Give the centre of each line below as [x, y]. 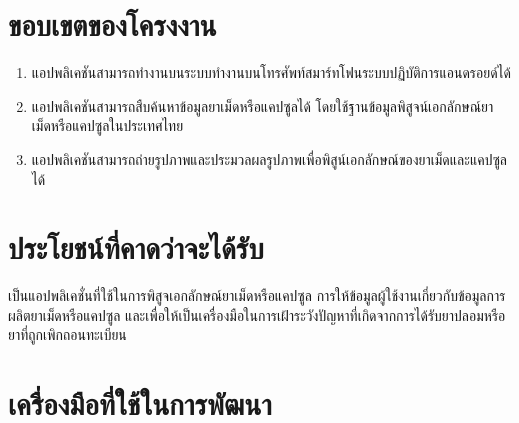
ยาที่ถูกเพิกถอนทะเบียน [67, 334]
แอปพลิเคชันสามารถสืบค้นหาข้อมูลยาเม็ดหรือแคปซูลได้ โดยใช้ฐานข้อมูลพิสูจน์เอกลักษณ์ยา [262, 105]
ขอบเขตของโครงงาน [112, 24]
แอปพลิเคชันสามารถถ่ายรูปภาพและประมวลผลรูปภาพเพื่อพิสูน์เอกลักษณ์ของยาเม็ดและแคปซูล [269, 158]
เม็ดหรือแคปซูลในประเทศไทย [107, 125]
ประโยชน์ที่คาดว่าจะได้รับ [136, 247]
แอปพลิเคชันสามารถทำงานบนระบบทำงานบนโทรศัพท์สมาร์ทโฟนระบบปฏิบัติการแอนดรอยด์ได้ [271, 72]
